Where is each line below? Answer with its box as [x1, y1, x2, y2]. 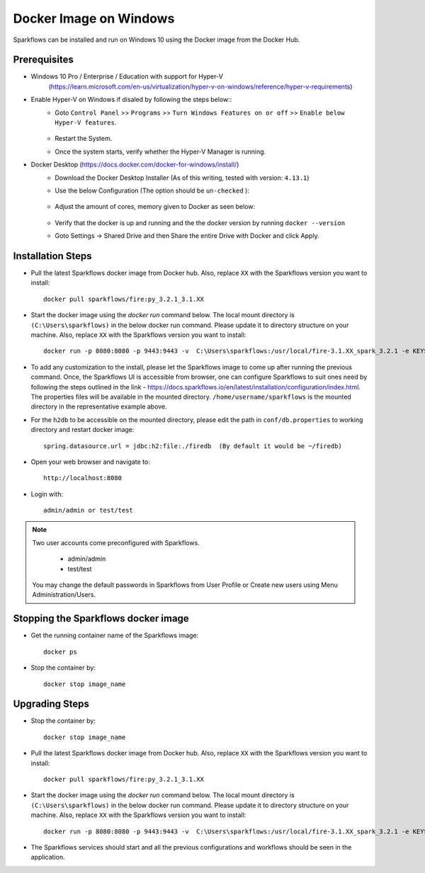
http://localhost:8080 [43, 474, 123, 482]
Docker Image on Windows [13, 11, 175, 26]
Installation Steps [13, 250, 92, 262]
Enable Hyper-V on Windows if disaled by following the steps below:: [30, 96, 232, 104]
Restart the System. [55, 135, 113, 143]
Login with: [30, 489, 64, 498]
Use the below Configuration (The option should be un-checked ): [55, 186, 249, 195]
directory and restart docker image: [30, 426, 135, 434]
